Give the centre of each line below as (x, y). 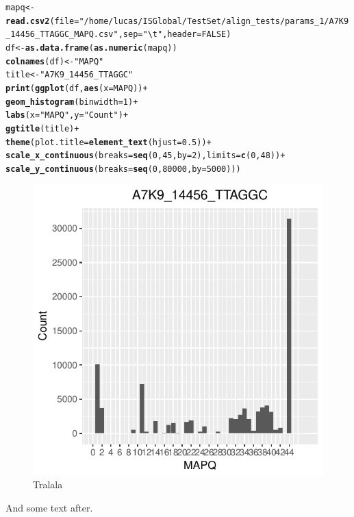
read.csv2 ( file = (42, 21)
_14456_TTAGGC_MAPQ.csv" (62, 35)
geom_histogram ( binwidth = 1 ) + (72, 102)
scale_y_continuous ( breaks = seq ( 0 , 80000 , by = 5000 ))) (123, 169)
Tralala (48, 484)
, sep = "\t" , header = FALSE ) (175, 35)
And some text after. (49, 507)
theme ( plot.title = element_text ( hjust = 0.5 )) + (109, 142)
